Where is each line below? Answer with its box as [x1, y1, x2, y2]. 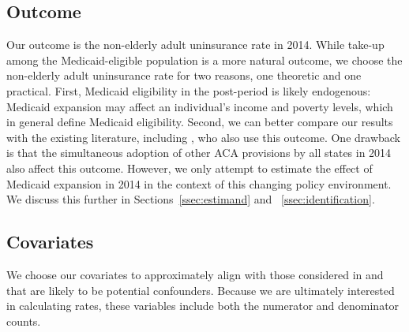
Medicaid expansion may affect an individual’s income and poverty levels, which [6, 98, 393, 114]
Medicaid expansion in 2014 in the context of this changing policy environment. [6, 175, 392, 192]
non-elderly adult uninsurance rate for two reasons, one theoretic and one [6, 67, 362, 84]
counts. [6, 312, 41, 329]
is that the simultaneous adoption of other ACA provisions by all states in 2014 [6, 144, 392, 161]
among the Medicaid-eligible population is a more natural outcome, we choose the [6, 51, 403, 68]
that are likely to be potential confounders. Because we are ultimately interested [6, 282, 395, 298]
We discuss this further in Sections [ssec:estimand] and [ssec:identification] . [6, 191, 375, 207]
